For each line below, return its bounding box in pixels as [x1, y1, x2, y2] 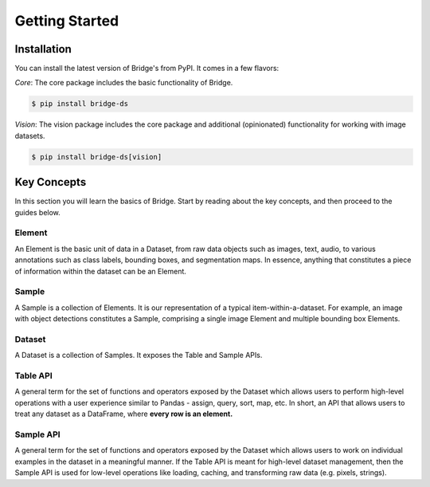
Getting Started [14, 12, 119, 29]
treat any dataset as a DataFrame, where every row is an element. [14, 409, 233, 418]
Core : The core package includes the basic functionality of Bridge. [14, 78, 233, 88]
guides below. [14, 207, 61, 217]
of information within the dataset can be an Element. [14, 266, 187, 276]
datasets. [14, 131, 45, 140]
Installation [14, 42, 72, 56]
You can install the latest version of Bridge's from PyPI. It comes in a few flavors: [14, 64, 279, 73]
